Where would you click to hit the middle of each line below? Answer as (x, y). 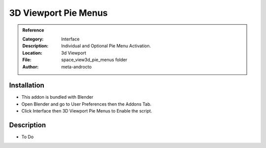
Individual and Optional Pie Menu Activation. (106, 46)
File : (27, 60)
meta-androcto (77, 67)
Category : (33, 39)
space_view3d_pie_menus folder (94, 60)
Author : (31, 67)
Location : (32, 53)
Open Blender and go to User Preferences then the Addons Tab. (86, 104)
